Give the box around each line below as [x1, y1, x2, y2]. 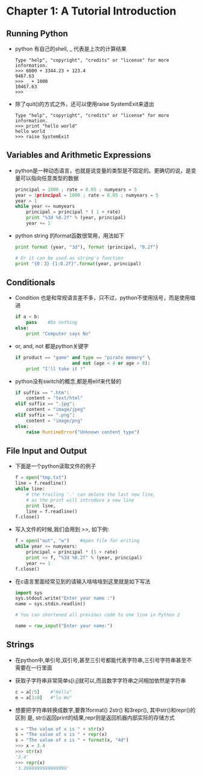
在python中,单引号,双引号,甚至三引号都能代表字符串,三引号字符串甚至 [14, 656, 187, 663]
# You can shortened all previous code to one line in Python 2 [14, 612, 180, 618]
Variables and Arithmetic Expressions [6, 150, 151, 160]
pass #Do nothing [26, 320, 78, 326]
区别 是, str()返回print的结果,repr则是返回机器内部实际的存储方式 [14, 714, 175, 721]
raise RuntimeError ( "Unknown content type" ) [26, 429, 140, 435]
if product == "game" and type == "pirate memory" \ [14, 354, 151, 361]
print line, [26, 502, 56, 509]
